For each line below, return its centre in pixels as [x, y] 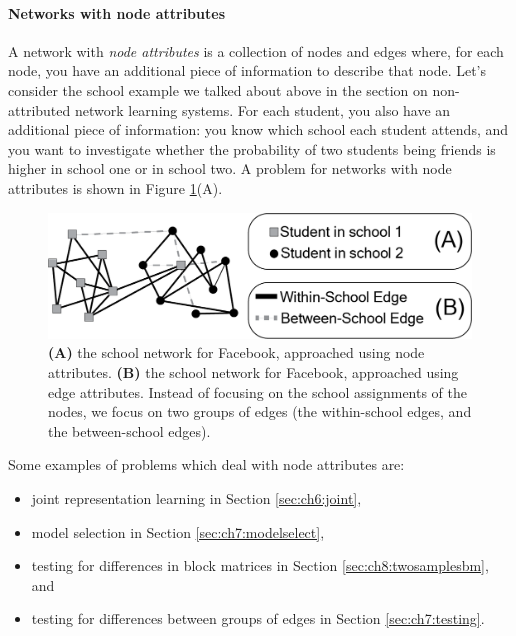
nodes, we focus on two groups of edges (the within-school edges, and [260, 411]
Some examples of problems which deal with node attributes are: [206, 464]
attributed [39, 109]
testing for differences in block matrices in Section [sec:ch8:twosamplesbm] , [260, 565]
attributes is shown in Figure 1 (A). [115, 187]
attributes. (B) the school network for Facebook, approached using [253, 372]
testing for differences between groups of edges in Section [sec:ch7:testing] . [258, 618]
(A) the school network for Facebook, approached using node [236, 352]
